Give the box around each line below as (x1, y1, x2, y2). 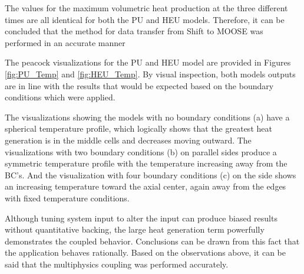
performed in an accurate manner (5, 36, 125, 48)
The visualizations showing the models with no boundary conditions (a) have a (5, 110, 290, 123)
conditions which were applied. (5, 91, 115, 103)
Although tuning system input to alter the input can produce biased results (5, 211, 277, 224)
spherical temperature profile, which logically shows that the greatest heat (5, 122, 272, 135)
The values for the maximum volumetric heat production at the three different (5, 2, 288, 14)
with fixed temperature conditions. (5, 191, 130, 204)
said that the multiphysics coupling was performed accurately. (5, 257, 229, 270)
